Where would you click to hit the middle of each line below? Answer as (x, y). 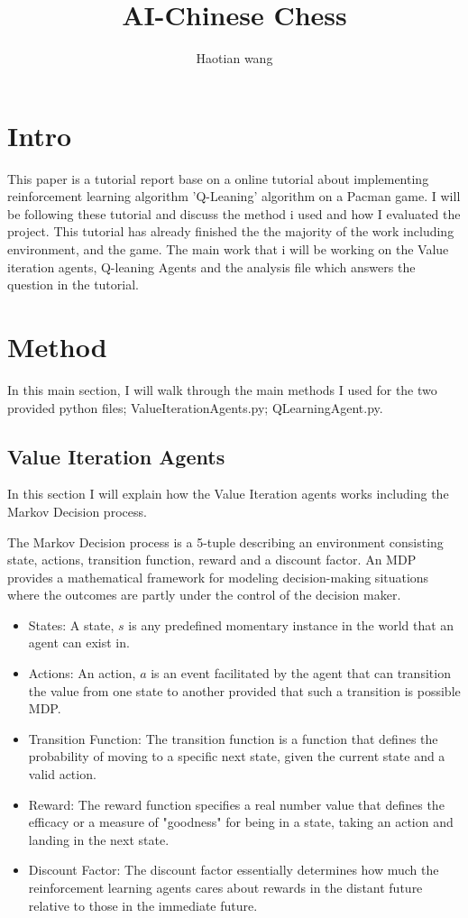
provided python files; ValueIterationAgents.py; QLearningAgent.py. (195, 407)
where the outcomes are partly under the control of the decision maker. (204, 595)
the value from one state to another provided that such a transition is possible (244, 690)
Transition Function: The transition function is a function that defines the (233, 738)
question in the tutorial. (73, 285)
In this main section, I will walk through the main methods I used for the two (222, 389)
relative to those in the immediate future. (143, 905)
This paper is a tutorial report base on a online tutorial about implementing (218, 178)
